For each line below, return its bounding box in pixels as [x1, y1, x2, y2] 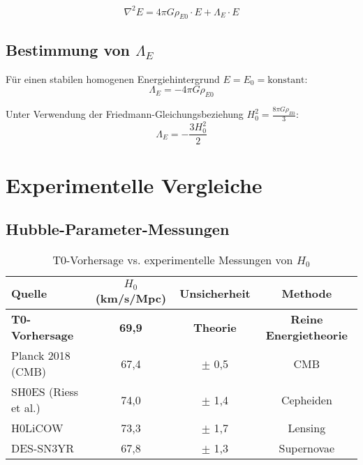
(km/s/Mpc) [95, 290, 167, 307]
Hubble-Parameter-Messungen [6, 218, 230, 240]
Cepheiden [281, 391, 332, 408]
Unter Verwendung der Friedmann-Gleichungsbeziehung [6, 107, 244, 121]
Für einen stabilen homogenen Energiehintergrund [6, 71, 220, 86]
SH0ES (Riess [11, 383, 79, 400]
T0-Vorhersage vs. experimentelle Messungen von [52, 252, 293, 268]
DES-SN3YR [11, 440, 75, 457]
